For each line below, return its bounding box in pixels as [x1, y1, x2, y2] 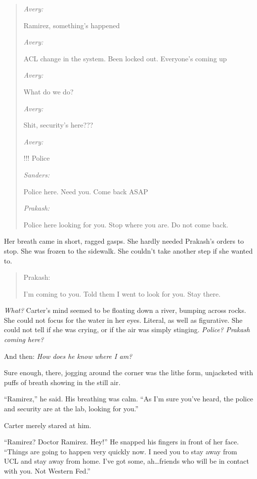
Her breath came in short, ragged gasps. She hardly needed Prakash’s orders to [4, 236, 244, 246]
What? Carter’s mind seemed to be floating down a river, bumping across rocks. [4, 305, 246, 315]
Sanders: [23, 169, 50, 179]
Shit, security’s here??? [23, 120, 93, 130]
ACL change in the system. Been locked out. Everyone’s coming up [23, 53, 227, 63]
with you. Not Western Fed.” [4, 466, 90, 476]
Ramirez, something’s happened [23, 20, 120, 30]
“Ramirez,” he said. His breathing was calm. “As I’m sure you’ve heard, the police [4, 393, 253, 404]
